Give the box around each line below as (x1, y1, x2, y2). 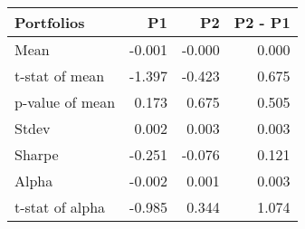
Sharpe (14, 144, 59, 165)
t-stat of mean (14, 65, 105, 86)
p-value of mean (14, 91, 116, 112)
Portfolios (14, 12, 85, 33)
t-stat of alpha (14, 196, 106, 217)
